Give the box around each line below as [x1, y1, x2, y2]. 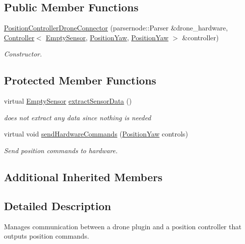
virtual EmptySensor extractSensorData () [4, 96, 132, 106]
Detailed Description [4, 198, 111, 213]
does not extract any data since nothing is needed [4, 112, 151, 122]
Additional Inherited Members [4, 169, 163, 184]
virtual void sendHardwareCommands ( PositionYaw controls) [4, 129, 188, 139]
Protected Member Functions [4, 73, 157, 88]
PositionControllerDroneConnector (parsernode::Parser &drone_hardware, [4, 23, 228, 33]
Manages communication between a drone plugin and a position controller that [4, 221, 242, 231]
